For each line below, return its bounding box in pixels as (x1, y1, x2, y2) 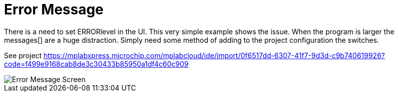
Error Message (4, 1, 104, 18)
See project (4, 51, 42, 60)
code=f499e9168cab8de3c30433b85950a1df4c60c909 (4, 59, 189, 68)
